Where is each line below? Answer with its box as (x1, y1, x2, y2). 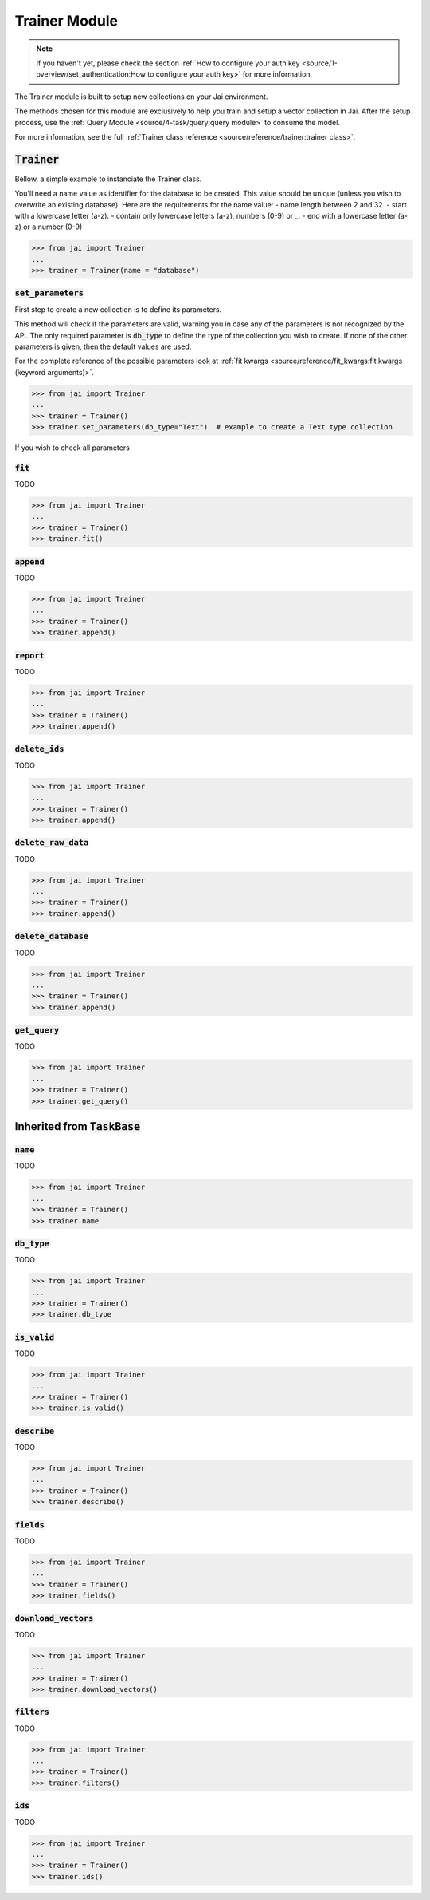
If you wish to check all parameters (14, 443, 131, 452)
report (14, 650, 45, 661)
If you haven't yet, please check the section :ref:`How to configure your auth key (36, 58, 300, 68)
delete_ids (14, 744, 64, 754)
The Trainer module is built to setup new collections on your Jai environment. (14, 92, 268, 101)
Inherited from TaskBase (14, 1120, 141, 1133)
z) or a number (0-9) (14, 222, 83, 231)
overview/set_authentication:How (36, 69, 147, 79)
